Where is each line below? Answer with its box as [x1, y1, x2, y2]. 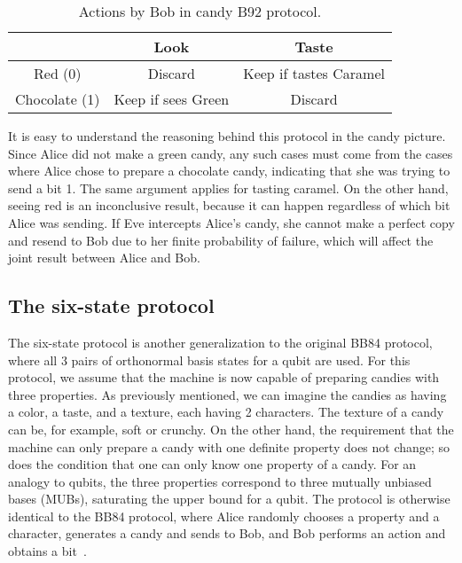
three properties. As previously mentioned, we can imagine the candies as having [8, 385, 447, 403]
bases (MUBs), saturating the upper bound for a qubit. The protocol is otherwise [8, 489, 450, 508]
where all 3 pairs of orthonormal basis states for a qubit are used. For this [8, 350, 411, 369]
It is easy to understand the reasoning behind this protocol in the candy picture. [8, 127, 446, 145]
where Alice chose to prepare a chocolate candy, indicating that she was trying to [8, 161, 450, 180]
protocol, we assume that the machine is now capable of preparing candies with [8, 368, 440, 387]
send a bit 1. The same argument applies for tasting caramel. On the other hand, [8, 178, 449, 197]
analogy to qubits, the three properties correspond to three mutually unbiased [8, 472, 432, 490]
